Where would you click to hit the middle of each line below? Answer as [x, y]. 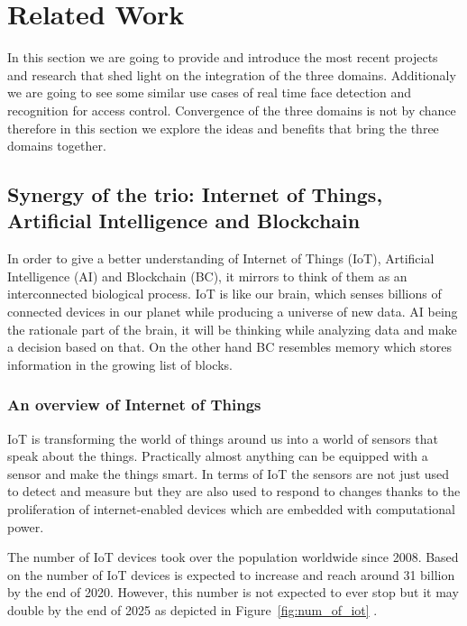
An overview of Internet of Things [134, 405]
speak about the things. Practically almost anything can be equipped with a [218, 456]
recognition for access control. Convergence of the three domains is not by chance [232, 110]
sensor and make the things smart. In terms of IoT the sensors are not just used [229, 473]
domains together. [57, 146]
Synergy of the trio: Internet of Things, [195, 194]
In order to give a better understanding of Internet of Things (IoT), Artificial [221, 258]
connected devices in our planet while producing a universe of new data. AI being [233, 312]
